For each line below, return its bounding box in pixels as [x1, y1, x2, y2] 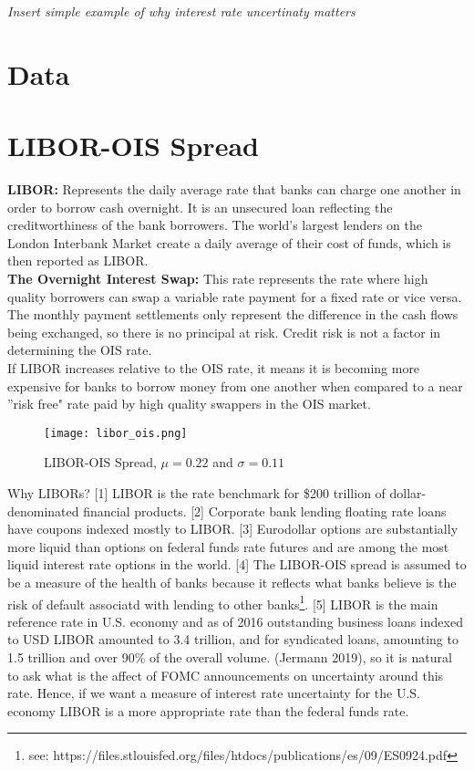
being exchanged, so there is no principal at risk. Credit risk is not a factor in [7, 322, 441, 341]
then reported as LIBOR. [7, 251, 149, 270]
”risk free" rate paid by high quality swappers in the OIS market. [7, 394, 371, 413]
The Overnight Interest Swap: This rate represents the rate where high [7, 269, 428, 288]
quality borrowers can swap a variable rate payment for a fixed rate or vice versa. [7, 287, 462, 306]
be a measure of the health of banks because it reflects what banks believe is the [7, 573, 457, 592]
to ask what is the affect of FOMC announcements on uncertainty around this [7, 665, 444, 684]
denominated [7, 501, 79, 520]
